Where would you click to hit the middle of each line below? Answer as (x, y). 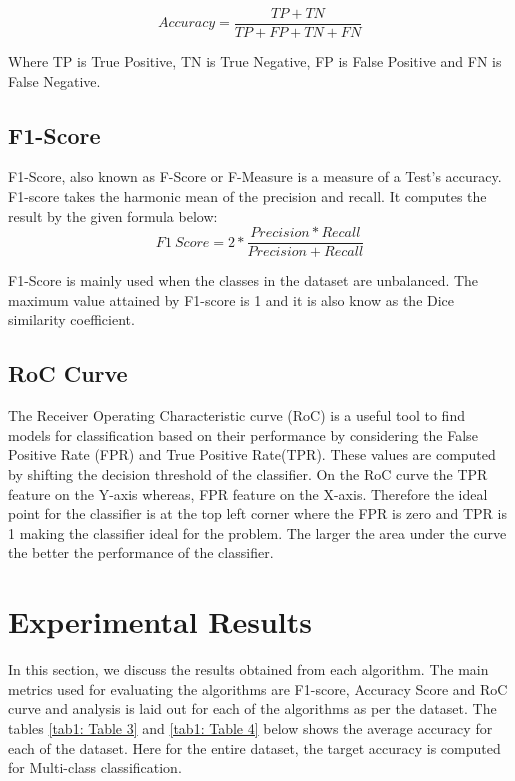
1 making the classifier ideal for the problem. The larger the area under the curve (257, 532)
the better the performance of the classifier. (141, 552)
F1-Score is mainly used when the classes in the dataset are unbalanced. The (243, 280)
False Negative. (54, 80)
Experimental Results (160, 621)
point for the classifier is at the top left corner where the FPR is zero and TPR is (257, 513)
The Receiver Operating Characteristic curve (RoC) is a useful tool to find (236, 415)
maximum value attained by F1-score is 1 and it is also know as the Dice (231, 299)
